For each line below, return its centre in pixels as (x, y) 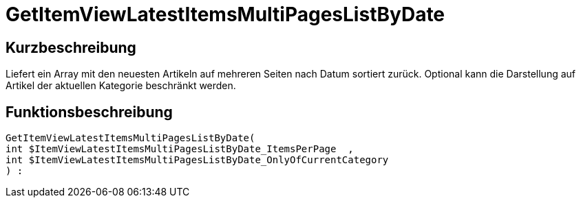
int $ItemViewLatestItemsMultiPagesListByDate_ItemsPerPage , (180, 149)
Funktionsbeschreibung (89, 112)
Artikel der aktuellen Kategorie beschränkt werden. (121, 86)
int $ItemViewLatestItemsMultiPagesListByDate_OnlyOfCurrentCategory (197, 160)
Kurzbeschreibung (71, 47)
